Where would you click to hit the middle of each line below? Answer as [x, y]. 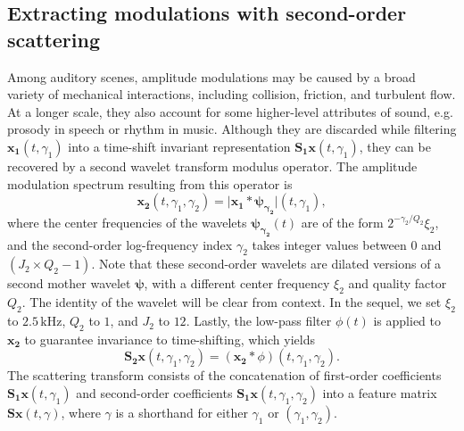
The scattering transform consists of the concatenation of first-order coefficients [224, 375]
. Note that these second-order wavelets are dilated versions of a [266, 264]
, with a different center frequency [237, 283]
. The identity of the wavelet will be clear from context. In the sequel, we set [232, 302]
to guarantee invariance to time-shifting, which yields [170, 339]
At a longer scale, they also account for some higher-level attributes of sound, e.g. [230, 111]
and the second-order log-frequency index [120, 244]
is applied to [407, 321]
